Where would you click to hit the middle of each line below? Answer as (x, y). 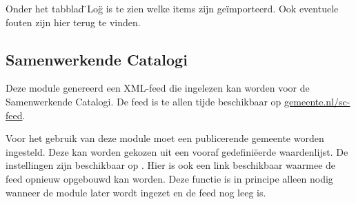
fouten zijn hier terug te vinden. (73, 22)
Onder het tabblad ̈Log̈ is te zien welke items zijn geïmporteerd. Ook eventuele (172, 8)
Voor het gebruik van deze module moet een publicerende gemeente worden (165, 138)
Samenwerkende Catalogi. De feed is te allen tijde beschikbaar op (144, 101)
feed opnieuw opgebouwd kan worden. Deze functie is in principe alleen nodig (169, 178)
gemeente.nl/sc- (317, 101)
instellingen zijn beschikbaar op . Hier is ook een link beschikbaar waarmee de (171, 165)
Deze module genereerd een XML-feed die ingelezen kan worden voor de (158, 88)
